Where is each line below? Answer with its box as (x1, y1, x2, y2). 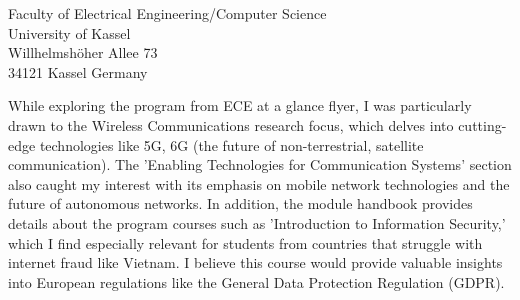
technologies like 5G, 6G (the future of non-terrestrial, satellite (39, 134, 424, 155)
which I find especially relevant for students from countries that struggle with (8, 232, 483, 253)
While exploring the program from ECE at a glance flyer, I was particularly (8, 95, 472, 116)
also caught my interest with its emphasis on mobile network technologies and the (8, 173, 510, 194)
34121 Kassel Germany (8, 61, 148, 82)
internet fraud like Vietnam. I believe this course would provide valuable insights (8, 252, 503, 273)
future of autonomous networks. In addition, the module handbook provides (8, 193, 473, 214)
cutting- (458, 114, 507, 135)
